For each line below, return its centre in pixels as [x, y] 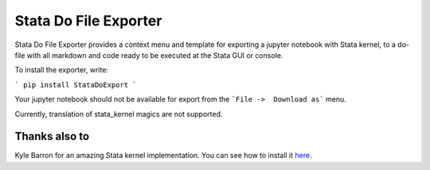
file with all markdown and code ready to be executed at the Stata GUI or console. [149, 55]
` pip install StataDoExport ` [76, 85]
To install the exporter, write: [62, 70]
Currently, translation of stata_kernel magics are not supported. [119, 114]
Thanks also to [52, 136]
